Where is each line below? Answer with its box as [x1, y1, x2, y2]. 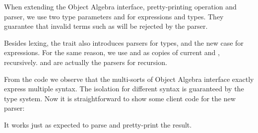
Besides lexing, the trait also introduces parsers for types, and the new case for [4, 37, 244, 48]
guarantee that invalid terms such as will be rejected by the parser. [4, 21, 208, 31]
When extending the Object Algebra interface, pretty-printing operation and [4, 1, 237, 11]
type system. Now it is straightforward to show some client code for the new [4, 93, 236, 103]
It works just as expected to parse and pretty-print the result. [4, 119, 192, 130]
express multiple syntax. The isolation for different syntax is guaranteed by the [4, 83, 244, 94]
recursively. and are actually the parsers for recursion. [4, 57, 167, 67]
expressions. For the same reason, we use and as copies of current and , [4, 47, 220, 58]
